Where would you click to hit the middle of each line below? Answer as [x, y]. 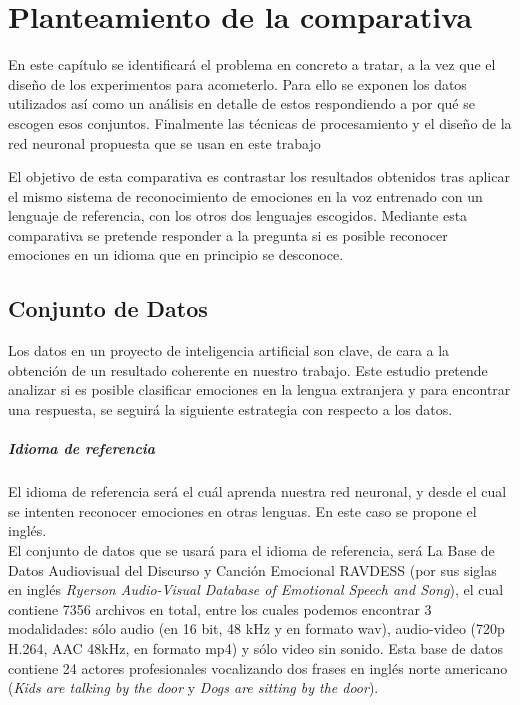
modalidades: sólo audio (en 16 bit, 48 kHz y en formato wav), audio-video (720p [256, 628]
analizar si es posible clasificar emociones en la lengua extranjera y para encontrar [259, 389]
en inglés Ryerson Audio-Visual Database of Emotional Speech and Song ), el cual [256, 589]
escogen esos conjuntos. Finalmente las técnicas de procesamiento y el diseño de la [260, 122]
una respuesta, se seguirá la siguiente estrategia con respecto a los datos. [230, 409]
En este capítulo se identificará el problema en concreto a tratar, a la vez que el [252, 64]
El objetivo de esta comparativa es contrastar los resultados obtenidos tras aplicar [259, 176]
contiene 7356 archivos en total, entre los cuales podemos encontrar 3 [220, 608]
